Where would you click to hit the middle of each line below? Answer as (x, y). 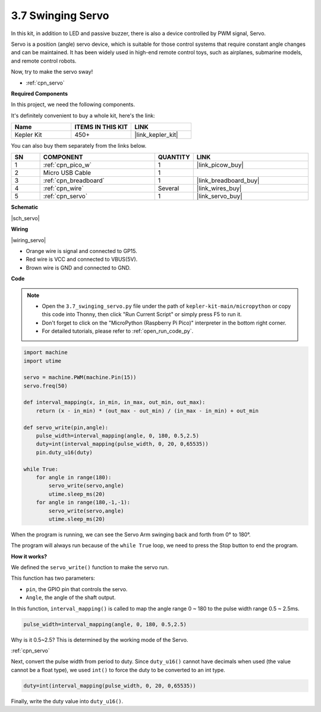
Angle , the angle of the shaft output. (71, 598)
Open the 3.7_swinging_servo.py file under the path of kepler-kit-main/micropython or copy (166, 306)
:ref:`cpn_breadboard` (74, 180)
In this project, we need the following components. (73, 105)
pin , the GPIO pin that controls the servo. (77, 589)
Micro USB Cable (67, 173)
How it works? (29, 556)
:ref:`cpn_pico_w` (67, 165)
